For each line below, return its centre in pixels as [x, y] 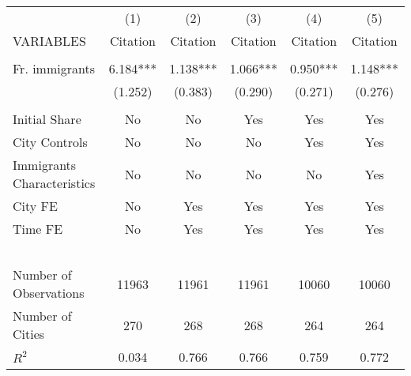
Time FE [38, 229]
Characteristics [54, 183]
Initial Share [47, 119]
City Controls [50, 142]
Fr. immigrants [54, 68]
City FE [35, 206]
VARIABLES [49, 41]
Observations [49, 293]
